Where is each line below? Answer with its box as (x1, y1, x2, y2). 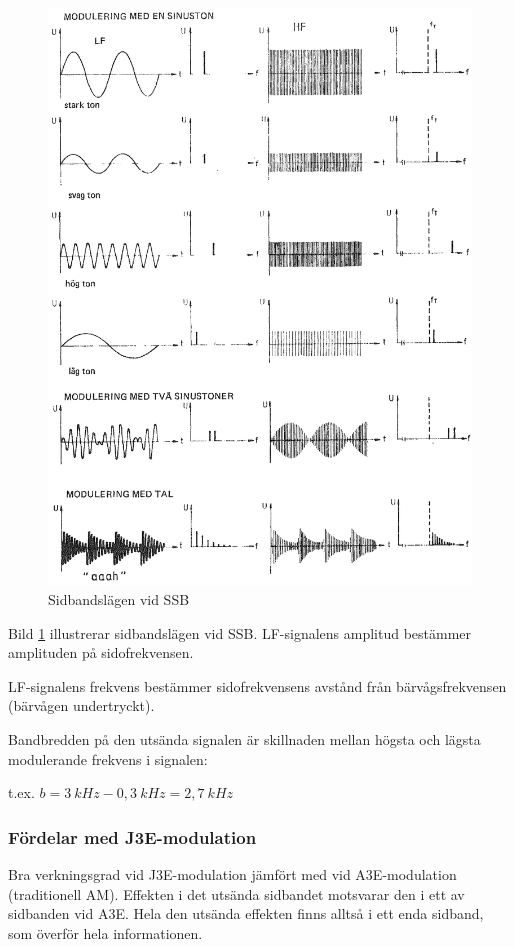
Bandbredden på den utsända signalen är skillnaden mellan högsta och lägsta (8, 728, 481, 749)
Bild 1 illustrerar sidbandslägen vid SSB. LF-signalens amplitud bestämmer (8, 622, 472, 643)
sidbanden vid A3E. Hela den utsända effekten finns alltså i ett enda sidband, (8, 903, 484, 924)
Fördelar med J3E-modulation (8, 824, 257, 849)
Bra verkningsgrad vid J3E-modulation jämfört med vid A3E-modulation (8, 863, 457, 884)
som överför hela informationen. (8, 922, 203, 943)
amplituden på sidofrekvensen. (8, 642, 194, 663)
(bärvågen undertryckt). (8, 695, 155, 716)
